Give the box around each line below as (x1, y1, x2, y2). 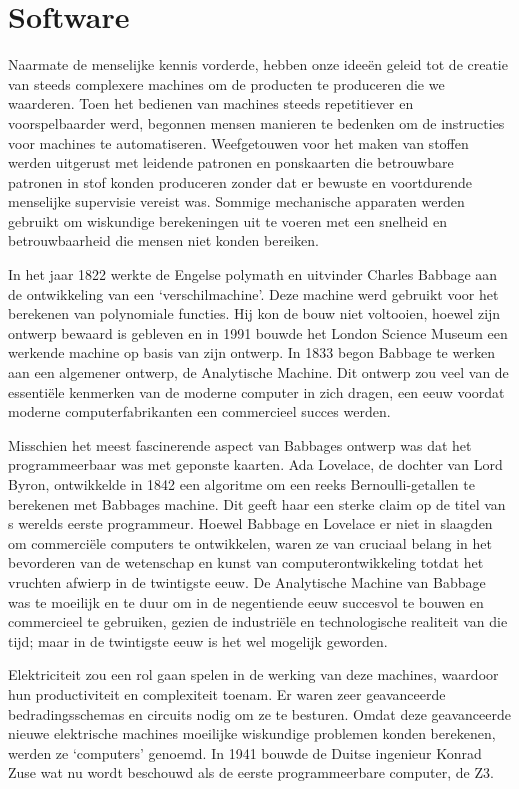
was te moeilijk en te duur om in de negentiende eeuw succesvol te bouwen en (8, 591, 484, 612)
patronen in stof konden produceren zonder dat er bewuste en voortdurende (8, 171, 473, 192)
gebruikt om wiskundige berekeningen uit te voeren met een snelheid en (8, 210, 447, 231)
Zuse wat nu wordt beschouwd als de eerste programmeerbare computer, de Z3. (8, 762, 494, 783)
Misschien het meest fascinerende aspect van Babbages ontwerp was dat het (8, 434, 472, 455)
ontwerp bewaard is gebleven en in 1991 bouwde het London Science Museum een (8, 322, 508, 343)
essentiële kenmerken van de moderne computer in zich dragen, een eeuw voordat (8, 381, 505, 402)
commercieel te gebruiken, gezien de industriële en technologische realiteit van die (8, 611, 508, 632)
